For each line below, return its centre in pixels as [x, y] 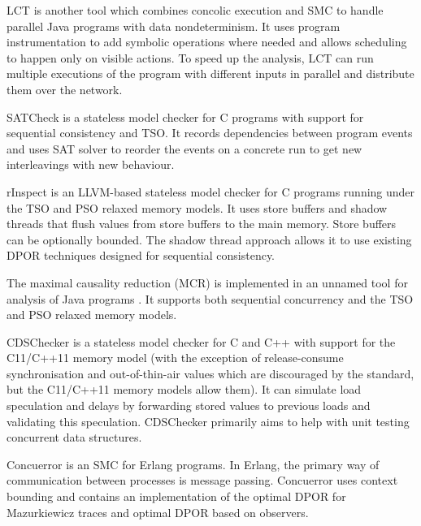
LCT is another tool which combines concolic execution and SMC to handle [195, 10]
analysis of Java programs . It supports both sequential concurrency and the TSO [210, 298]
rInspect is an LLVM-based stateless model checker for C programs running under [211, 191]
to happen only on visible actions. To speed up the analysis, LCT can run [190, 57]
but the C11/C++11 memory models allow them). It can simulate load [184, 389]
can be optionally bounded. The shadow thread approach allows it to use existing [209, 239]
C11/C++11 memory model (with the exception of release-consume [175, 358]
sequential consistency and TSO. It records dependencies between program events [210, 133]
